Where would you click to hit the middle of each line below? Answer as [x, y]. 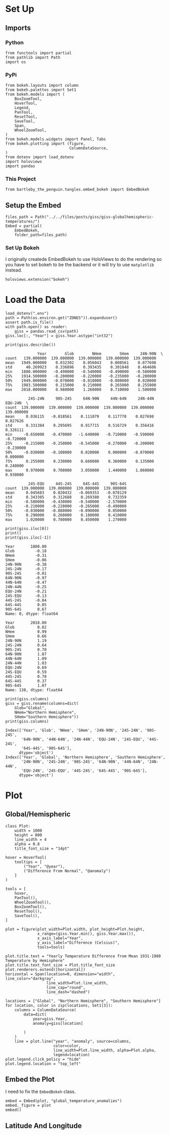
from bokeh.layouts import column [42, 86]
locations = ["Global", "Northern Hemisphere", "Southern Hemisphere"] [83, 1001]
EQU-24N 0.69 [26, 667]
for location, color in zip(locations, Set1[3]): [59, 1005]
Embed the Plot [30, 1079]
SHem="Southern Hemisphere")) [47, 717]
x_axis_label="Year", [60, 938]
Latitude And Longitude [44, 1126]
